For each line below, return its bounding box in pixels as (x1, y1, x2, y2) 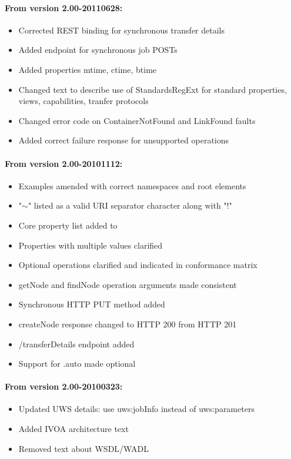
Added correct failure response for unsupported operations (18, 134, 229, 146)
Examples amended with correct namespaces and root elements (18, 179, 246, 192)
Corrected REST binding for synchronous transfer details (18, 24, 225, 36)
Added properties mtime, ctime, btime (18, 63, 157, 75)
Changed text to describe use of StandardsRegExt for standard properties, (18, 83, 287, 95)
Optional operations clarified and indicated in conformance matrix (18, 259, 257, 271)
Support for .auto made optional (18, 357, 136, 370)
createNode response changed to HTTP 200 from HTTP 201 (18, 317, 237, 330)
